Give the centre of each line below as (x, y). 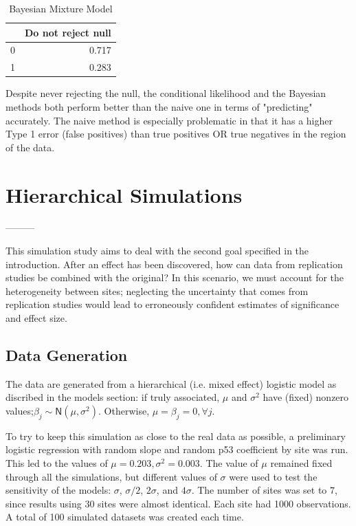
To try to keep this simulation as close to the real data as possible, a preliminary (176, 436)
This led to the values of (57, 463)
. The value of (229, 463)
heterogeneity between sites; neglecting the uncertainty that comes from (157, 291)
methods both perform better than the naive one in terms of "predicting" (159, 106)
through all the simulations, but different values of (111, 476)
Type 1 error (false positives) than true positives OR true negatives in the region (176, 134)
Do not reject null (68, 32)
